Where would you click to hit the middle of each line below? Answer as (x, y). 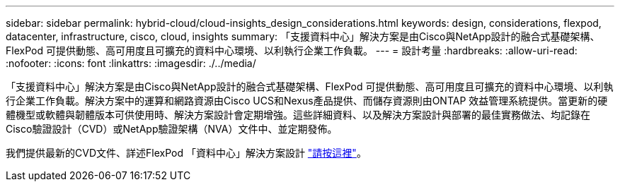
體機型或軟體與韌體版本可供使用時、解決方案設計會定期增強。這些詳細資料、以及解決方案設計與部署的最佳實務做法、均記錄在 (298, 115)
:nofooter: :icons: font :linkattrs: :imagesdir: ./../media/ (131, 63)
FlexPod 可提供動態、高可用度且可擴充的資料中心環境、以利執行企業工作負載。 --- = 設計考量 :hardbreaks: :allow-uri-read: (292, 50)
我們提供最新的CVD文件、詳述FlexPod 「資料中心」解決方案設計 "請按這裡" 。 (186, 153)
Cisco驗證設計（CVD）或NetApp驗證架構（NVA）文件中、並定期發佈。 (172, 129)
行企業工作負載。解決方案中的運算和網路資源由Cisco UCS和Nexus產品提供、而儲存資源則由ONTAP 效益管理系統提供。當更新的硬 (307, 101)
